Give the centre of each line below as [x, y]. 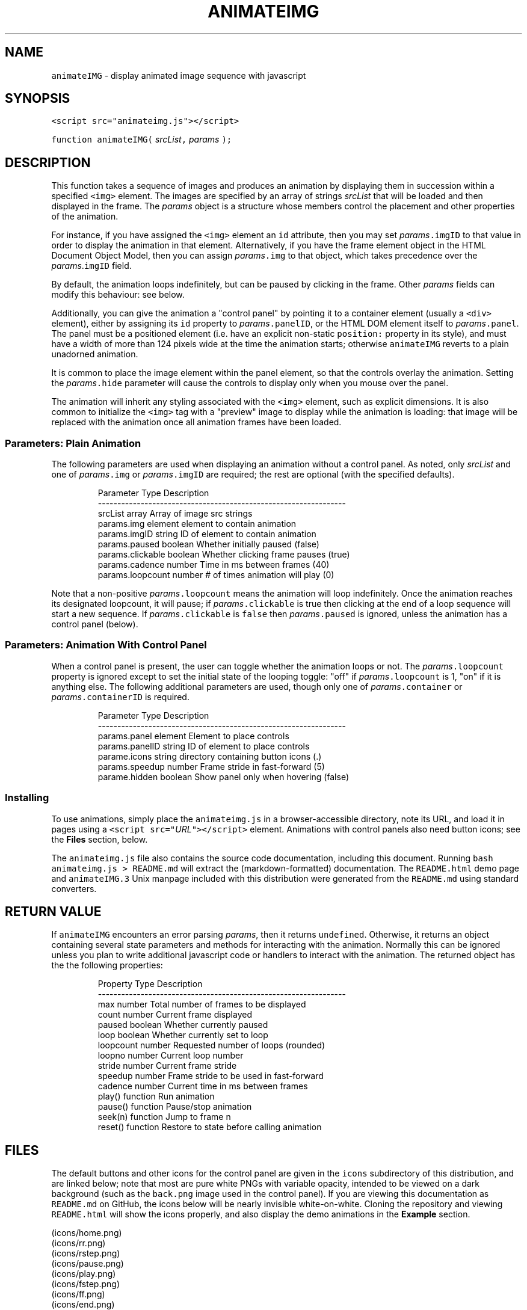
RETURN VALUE [53, 911]
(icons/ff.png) [78, 1294]
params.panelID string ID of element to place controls [204, 746]
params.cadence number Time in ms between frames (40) [214, 565]
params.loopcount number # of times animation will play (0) [216, 575]
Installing [27, 798]
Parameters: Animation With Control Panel [106, 645]
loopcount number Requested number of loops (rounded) [211, 1045]
